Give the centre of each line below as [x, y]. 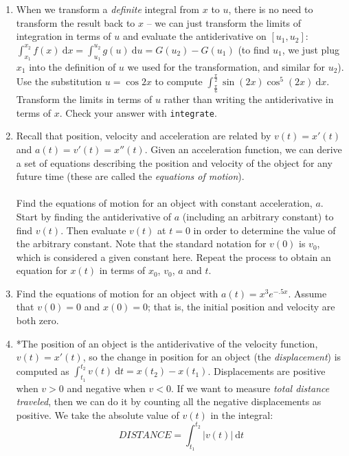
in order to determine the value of [264, 230]
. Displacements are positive [267, 370]
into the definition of [72, 66]
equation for [42, 270]
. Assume [307, 293]
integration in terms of [64, 36]
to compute [179, 81]
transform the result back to [76, 22]
